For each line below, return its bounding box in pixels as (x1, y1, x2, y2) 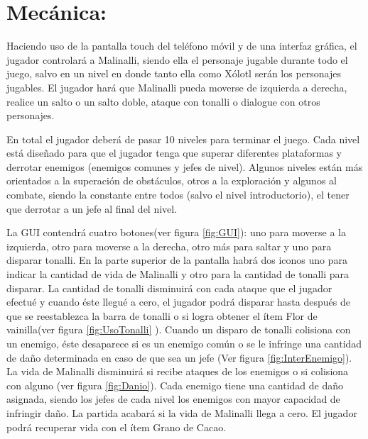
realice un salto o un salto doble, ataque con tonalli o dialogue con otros (6, 94, 320, 109)
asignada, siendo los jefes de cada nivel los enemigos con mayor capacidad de (6, 391, 340, 406)
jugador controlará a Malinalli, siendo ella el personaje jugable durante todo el (6, 52, 348, 67)
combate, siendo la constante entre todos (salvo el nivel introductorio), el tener (6, 187, 350, 202)
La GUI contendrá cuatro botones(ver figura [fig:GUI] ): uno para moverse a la (6, 225, 346, 240)
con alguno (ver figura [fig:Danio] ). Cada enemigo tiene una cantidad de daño (6, 377, 344, 392)
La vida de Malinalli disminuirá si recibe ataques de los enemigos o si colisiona (6, 364, 349, 379)
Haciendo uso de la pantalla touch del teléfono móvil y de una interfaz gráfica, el (6, 38, 357, 53)
